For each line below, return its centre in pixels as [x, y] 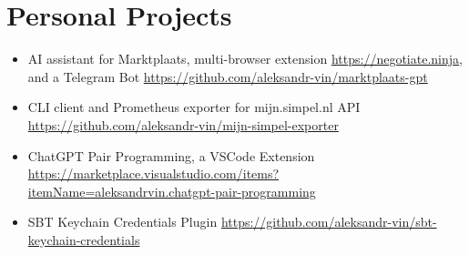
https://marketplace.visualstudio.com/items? [153, 173]
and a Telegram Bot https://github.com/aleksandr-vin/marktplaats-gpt [228, 76]
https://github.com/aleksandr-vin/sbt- [329, 222]
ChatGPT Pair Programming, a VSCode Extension [171, 155]
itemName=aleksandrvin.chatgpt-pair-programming [172, 191]
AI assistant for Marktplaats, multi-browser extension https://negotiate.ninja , [245, 59]
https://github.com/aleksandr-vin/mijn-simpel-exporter [183, 124]
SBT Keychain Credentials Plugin [122, 222]
